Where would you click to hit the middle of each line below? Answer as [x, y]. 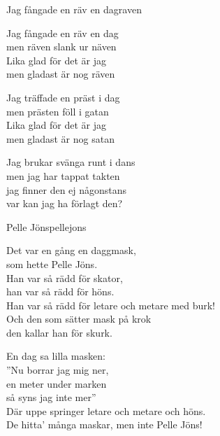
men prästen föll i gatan [58, 111]
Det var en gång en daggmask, [71, 250]
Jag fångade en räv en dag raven [74, 9]
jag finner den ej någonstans [67, 189]
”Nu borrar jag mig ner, [58, 370]
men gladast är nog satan [60, 138]
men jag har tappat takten [63, 175]
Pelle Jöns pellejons [46, 226]
